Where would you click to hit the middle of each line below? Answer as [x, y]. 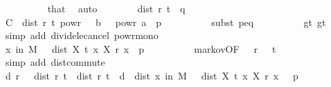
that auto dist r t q [116, 8]
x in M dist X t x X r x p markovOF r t [141, 48]
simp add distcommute [55, 62]
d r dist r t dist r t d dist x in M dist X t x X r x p [152, 75]
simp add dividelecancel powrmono [82, 35]
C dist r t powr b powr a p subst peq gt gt [165, 22]
